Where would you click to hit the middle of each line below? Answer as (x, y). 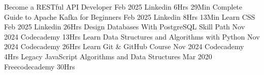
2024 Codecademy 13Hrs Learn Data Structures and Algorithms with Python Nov (132, 36)
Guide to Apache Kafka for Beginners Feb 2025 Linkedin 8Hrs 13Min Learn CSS (130, 16)
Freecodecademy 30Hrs (40, 66)
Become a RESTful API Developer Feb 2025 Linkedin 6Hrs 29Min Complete (123, 7)
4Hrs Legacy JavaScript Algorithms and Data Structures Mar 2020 (108, 56)
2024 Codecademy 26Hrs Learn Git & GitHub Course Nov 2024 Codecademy (124, 46)
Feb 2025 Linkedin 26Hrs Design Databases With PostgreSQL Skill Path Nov (125, 27)
